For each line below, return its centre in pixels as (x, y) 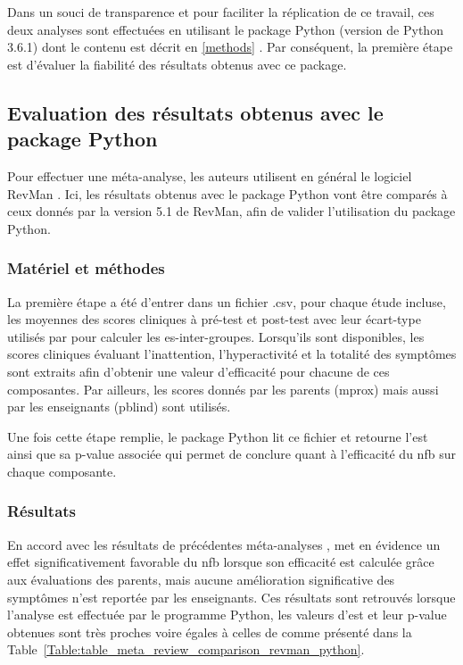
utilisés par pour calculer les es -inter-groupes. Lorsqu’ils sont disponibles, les (216, 336)
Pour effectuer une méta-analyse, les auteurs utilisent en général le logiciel (210, 175)
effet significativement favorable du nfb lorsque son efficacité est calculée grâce (221, 562)
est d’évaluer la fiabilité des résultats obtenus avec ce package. (177, 64)
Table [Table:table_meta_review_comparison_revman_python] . (186, 649)
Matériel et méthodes (86, 268)
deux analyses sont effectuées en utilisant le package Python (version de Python (225, 29)
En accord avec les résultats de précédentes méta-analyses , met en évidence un (224, 544)
